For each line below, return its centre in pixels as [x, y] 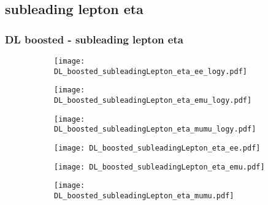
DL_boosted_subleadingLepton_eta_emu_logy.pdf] [153, 100]
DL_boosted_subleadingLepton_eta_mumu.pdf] [144, 196]
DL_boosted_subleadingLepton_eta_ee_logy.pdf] [151, 71]
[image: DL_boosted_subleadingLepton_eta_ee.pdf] [157, 148]
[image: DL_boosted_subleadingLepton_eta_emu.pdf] [159, 167]
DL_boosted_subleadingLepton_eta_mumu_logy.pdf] [155, 129]
